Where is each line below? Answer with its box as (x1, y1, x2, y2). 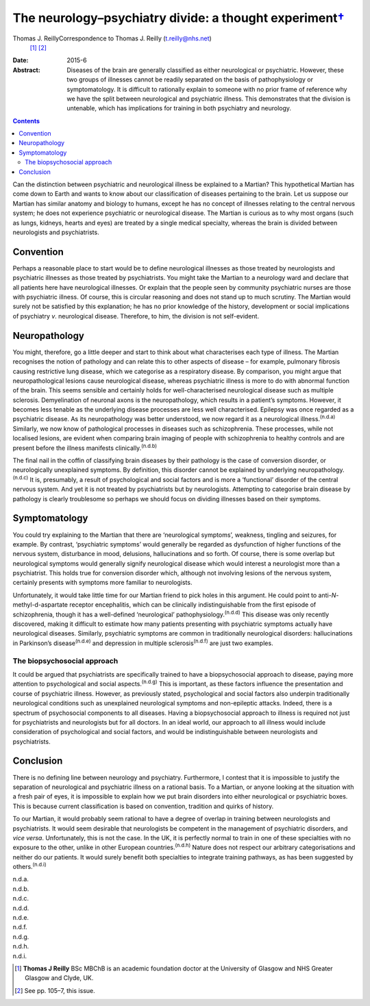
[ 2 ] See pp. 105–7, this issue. (14, 986, 95, 994)
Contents (12, 116, 40, 125)
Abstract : (12, 66, 40, 74)
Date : (12, 56, 29, 64)
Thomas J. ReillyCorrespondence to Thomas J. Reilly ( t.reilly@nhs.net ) (12, 34, 212, 42)
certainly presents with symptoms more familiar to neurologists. (12, 579, 193, 587)
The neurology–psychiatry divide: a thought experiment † (12, 10, 345, 25)
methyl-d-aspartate (12, 601, 69, 609)
